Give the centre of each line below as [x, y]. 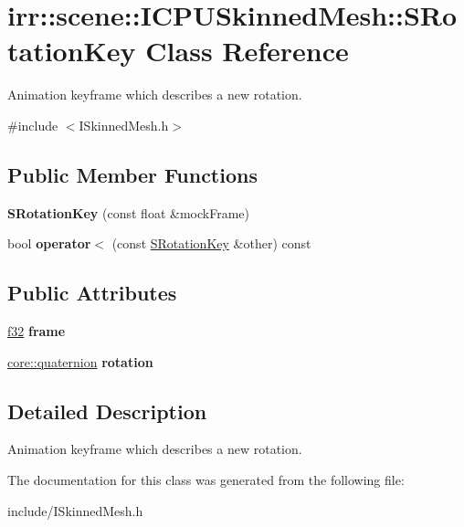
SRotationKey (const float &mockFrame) [128, 212]
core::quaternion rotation [80, 361]
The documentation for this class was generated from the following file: [206, 480]
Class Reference [247, 51]
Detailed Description [107, 411]
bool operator [49, 243]
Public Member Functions [132, 174]
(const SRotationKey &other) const [211, 243]
